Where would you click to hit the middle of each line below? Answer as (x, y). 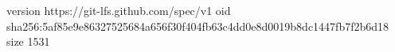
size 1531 (28, 41)
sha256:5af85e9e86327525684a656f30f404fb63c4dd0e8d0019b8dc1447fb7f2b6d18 (198, 26)
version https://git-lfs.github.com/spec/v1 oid (119, 10)
